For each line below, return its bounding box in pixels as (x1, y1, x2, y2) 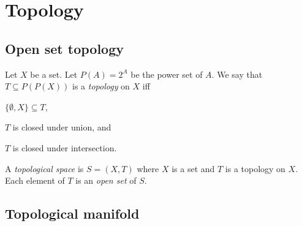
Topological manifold (5, 204, 140, 223)
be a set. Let (30, 67, 78, 80)
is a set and (172, 162, 215, 175)
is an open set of (75, 174, 137, 187)
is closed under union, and (12, 121, 111, 134)
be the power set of (130, 67, 203, 80)
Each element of (5, 174, 65, 187)
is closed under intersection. (12, 141, 117, 154)
